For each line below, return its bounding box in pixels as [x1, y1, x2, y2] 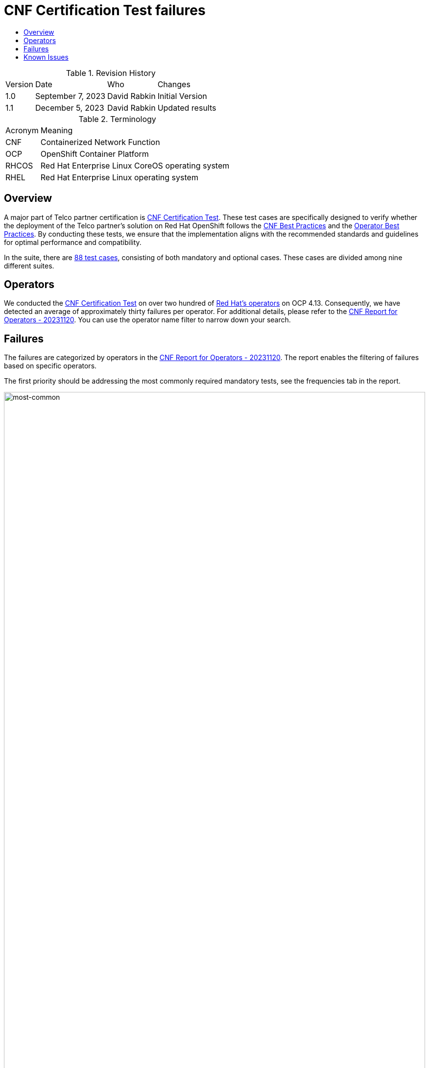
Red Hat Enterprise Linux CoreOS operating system [40, 160, 230, 170]
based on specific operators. [4, 362, 97, 370]
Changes [157, 79, 191, 89]
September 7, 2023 [35, 91, 106, 101]
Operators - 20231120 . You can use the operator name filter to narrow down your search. [4, 316, 291, 324]
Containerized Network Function [40, 137, 160, 147]
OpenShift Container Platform [40, 148, 149, 159]
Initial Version [157, 91, 207, 101]
